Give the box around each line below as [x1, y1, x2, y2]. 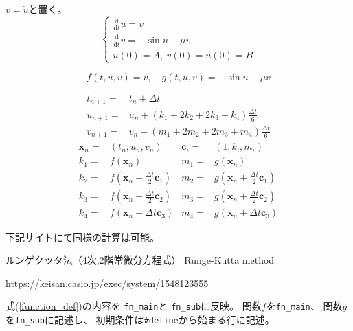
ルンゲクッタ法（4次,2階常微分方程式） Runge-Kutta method [5, 253, 275, 267]
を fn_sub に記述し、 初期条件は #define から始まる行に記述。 [5, 312, 275, 326]
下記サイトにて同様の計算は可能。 [5, 229, 159, 244]
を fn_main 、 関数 [266, 299, 343, 313]
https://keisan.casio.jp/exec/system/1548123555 [5, 275, 209, 290]
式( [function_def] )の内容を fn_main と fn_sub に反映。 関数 [5, 299, 262, 313]
